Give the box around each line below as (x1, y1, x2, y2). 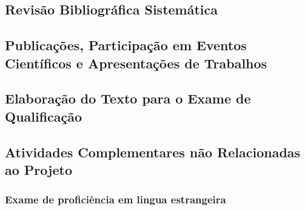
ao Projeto (5, 160, 72, 179)
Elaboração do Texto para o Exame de (5, 89, 251, 108)
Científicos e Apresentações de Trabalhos (5, 53, 267, 72)
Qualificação (5, 107, 82, 125)
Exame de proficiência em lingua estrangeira (5, 192, 226, 207)
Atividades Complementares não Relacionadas (5, 142, 301, 161)
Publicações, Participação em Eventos (5, 36, 247, 54)
